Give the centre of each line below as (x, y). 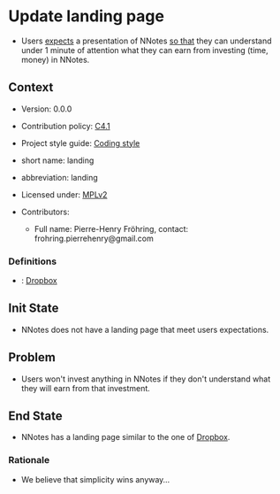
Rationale (29, 460)
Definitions (33, 261)
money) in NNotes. (55, 59)
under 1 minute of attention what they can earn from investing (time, (144, 50)
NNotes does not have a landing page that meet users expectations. (145, 329)
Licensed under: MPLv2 (64, 194)
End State (35, 417)
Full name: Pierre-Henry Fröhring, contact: (111, 228)
